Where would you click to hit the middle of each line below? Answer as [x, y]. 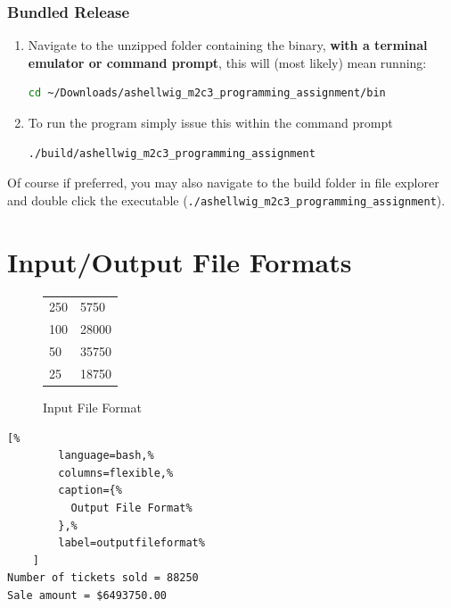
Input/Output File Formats [180, 261]
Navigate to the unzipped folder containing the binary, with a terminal [228, 45]
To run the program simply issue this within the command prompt [210, 122]
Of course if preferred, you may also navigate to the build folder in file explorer [223, 183]
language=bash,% [106, 456]
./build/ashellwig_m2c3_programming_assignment [172, 153]
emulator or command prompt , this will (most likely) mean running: [227, 62]
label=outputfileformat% [131, 543]
